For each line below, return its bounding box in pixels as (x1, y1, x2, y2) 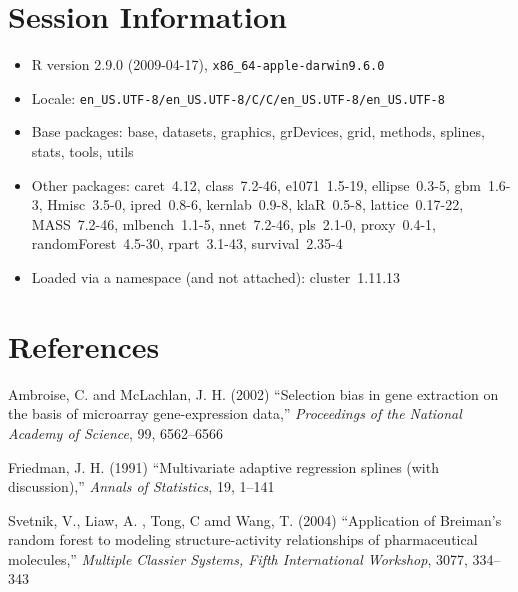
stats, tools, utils (31, 141, 134, 162)
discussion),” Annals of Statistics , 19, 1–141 (8, 476, 275, 497)
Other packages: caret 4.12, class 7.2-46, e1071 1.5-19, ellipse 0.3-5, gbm (31, 174, 481, 195)
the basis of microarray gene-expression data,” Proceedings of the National (8, 403, 462, 424)
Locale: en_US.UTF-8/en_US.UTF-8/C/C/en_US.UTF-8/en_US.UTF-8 (31, 87, 445, 108)
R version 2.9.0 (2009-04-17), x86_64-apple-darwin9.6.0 (31, 54, 385, 75)
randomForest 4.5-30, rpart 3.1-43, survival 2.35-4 (31, 233, 343, 254)
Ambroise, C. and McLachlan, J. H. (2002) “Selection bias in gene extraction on (8, 383, 499, 404)
